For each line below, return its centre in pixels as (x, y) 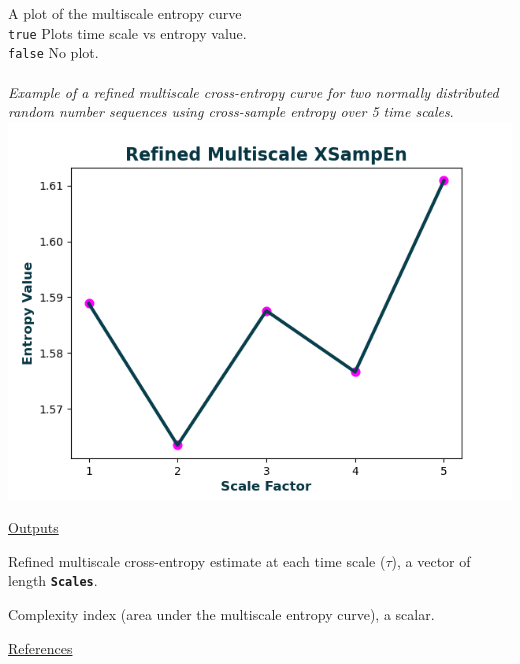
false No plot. (53, 52)
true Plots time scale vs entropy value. (127, 32)
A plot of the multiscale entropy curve (125, 13)
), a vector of (431, 560)
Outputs (33, 527)
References (40, 647)
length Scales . (53, 580)
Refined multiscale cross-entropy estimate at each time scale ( (197, 560)
